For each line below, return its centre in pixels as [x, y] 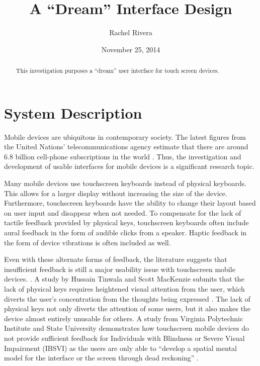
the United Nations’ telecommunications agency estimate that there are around [126, 147]
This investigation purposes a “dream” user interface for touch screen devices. [117, 71]
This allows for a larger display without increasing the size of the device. [116, 193]
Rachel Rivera [131, 32]
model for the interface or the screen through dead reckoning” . [101, 358]
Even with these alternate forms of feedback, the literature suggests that [116, 259]
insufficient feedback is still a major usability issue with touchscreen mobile [120, 269]
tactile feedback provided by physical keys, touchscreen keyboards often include [126, 222]
